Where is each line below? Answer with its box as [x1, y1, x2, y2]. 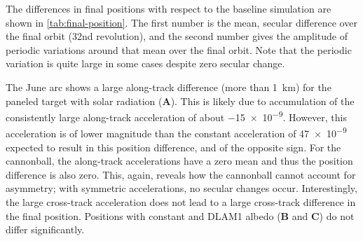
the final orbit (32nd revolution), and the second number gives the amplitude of [6, 29, 348, 43]
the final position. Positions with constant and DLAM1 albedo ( [6, 208, 281, 223]
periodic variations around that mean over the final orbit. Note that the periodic [6, 42, 352, 57]
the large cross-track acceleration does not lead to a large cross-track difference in [6, 195, 356, 209]
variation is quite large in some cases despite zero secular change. [6, 56, 285, 71]
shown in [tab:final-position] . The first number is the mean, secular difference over [6, 15, 357, 29]
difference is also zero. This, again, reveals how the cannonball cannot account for [6, 167, 356, 181]
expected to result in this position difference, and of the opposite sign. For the [6, 139, 341, 154]
